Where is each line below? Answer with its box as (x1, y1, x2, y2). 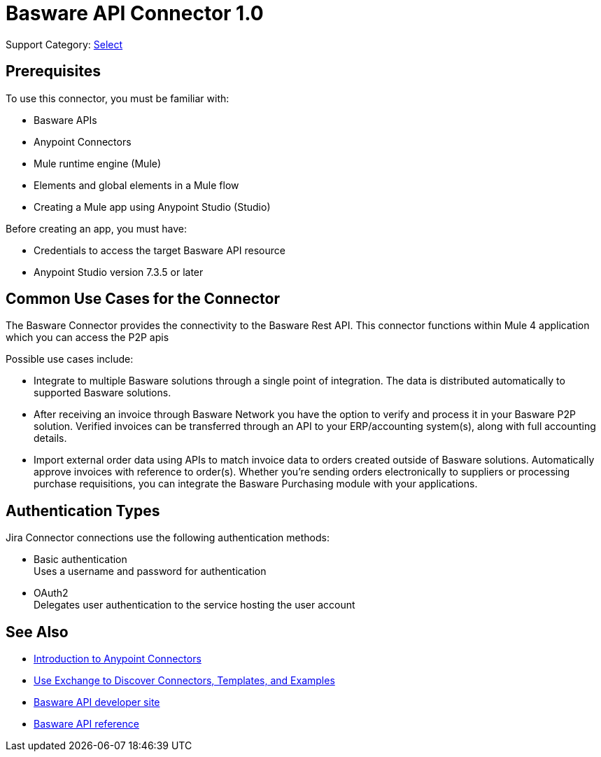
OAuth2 (34, 587, 69, 599)
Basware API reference (34, 718, 139, 730)
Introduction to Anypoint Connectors (34, 653, 201, 665)
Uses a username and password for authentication (34, 565, 267, 578)
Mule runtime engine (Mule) (34, 157, 162, 169)
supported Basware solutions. (34, 387, 171, 399)
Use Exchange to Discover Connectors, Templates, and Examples (34, 674, 335, 687)
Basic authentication (34, 553, 127, 566)
